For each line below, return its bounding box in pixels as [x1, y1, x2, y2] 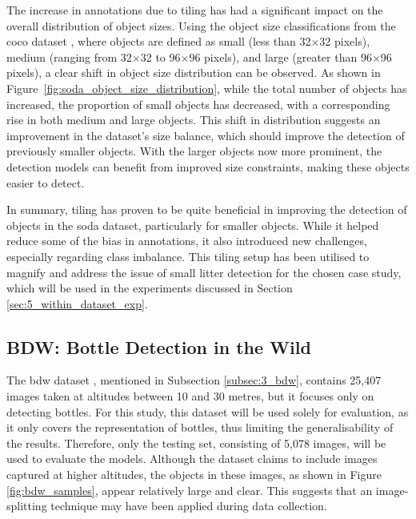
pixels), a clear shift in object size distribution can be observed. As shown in [6, 64, 381, 81]
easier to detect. [6, 174, 85, 191]
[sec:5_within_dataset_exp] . [6, 295, 148, 312]
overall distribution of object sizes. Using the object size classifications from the [6, 17, 396, 34]
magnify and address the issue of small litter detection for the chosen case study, [6, 264, 402, 280]
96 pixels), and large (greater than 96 [189, 48, 372, 65]
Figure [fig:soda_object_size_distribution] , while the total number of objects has [6, 79, 407, 96]
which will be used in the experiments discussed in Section [6, 280, 293, 296]
